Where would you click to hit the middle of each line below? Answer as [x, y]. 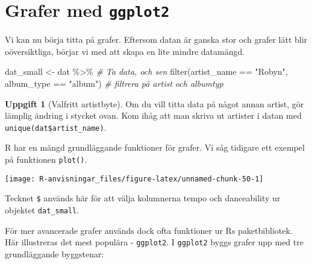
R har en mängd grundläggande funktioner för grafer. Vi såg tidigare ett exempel [155, 147]
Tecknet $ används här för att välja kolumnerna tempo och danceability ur [143, 198]
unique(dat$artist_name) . [56, 127]
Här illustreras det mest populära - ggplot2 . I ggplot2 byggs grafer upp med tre [154, 242]
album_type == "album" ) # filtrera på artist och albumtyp [114, 83]
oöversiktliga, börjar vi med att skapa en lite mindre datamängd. [125, 51]
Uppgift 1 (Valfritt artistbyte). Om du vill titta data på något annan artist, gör [154, 103]
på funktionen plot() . [46, 159]
